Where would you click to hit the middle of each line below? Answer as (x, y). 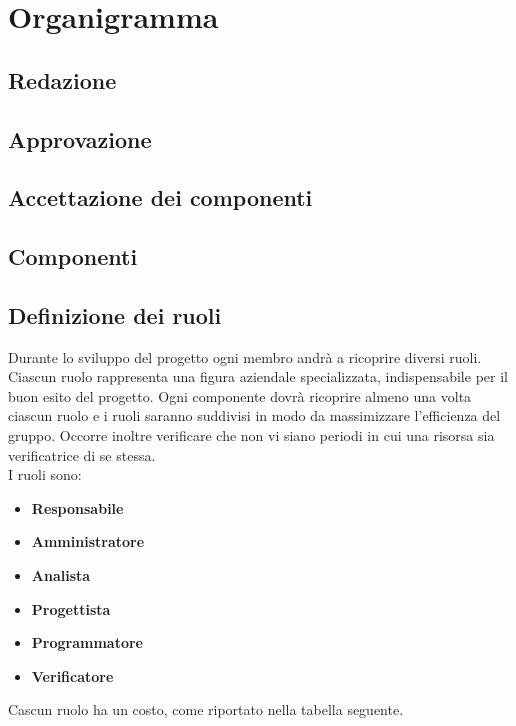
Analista (61, 575)
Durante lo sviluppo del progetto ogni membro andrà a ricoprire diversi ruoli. (245, 356)
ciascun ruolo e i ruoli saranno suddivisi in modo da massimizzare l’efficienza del (254, 415)
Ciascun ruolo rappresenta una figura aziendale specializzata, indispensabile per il (258, 376)
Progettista (71, 608)
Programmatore (87, 642)
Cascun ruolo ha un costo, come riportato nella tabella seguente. (206, 709)
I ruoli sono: (45, 474)
